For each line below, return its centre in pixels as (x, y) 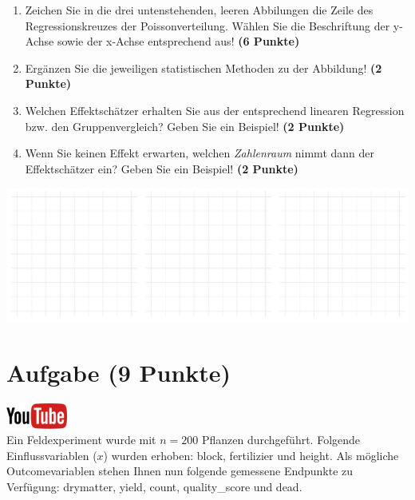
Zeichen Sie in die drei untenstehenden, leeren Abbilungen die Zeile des (199, 10)
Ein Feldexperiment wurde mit (81, 440)
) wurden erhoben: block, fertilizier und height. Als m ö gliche (251, 455)
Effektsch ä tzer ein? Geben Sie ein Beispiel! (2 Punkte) (162, 168)
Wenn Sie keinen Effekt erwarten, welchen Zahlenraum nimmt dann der (200, 153)
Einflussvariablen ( (52, 455)
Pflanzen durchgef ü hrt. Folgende (281, 440)
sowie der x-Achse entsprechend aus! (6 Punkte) (178, 41)
